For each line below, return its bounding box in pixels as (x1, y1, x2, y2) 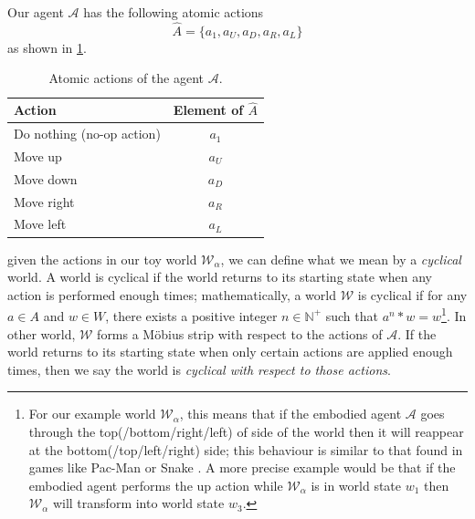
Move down (14, 169, 78, 188)
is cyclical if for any (357, 285, 468, 304)
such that (325, 306, 378, 325)
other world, (7, 324, 76, 343)
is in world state (311, 475, 402, 494)
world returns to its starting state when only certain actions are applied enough (7, 342, 453, 361)
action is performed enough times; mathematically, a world (7, 285, 336, 304)
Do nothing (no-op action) (14, 124, 161, 143)
